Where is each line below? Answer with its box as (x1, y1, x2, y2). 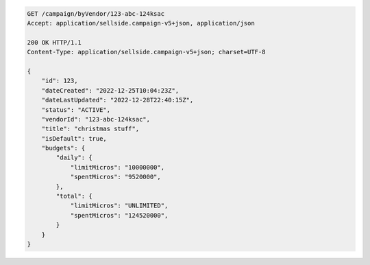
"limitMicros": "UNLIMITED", (70, 202, 169, 209)
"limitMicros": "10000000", (70, 163, 164, 171)
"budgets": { (41, 144, 86, 152)
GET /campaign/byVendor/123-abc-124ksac (27, 10, 164, 17)
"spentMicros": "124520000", (70, 211, 169, 219)
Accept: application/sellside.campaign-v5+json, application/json (27, 19, 255, 27)
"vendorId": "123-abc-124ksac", (41, 115, 151, 123)
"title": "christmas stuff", (41, 125, 140, 133)
